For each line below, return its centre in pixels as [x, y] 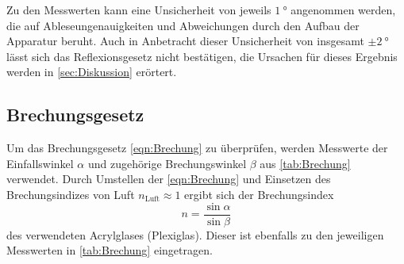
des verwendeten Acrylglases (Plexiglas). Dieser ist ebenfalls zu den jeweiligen [195, 234]
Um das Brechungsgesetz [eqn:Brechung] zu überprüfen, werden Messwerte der [197, 148]
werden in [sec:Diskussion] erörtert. [92, 72]
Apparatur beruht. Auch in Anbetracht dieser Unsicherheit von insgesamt [185, 41]
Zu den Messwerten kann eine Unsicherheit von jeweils [139, 10]
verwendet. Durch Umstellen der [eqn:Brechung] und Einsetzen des [169, 179]
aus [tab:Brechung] [305, 163]
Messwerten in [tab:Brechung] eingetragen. [110, 250]
